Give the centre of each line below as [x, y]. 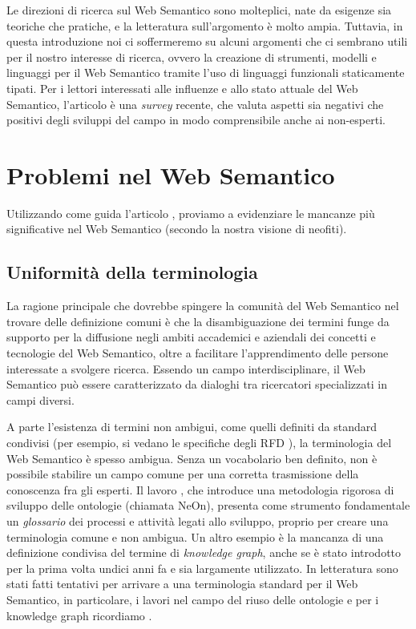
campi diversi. [40, 399]
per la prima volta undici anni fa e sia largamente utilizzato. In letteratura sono [202, 568]
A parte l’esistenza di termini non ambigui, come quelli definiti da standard [192, 427]
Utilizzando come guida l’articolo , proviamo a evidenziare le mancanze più [191, 213]
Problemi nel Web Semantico [171, 174]
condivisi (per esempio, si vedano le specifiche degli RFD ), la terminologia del [199, 443]
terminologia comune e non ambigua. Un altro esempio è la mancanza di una [195, 536]
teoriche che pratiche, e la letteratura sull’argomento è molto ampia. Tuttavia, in [205, 25]
